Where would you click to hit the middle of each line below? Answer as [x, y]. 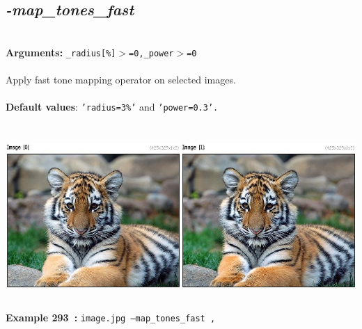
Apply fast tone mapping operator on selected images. [121, 80]
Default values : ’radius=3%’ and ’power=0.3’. [112, 107]
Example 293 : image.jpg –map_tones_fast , [111, 318]
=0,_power [151, 53]
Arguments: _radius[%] [61, 52]
